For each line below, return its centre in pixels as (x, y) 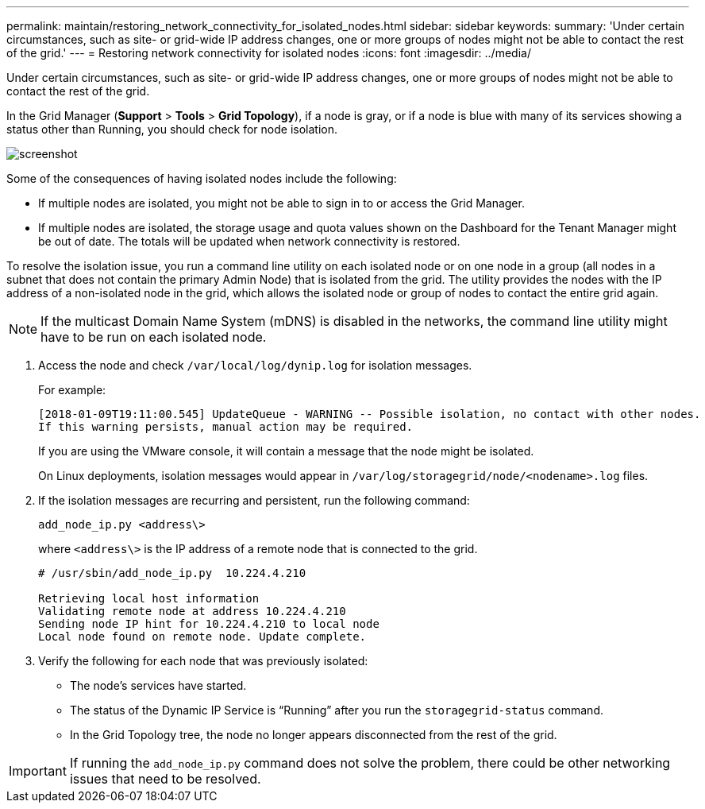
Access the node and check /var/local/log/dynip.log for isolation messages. (255, 365)
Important (38, 771)
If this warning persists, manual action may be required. (226, 427)
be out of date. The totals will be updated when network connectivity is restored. (249, 241)
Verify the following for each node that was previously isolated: (203, 661)
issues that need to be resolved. (165, 779)
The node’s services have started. (158, 685)
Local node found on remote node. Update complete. (202, 637)
